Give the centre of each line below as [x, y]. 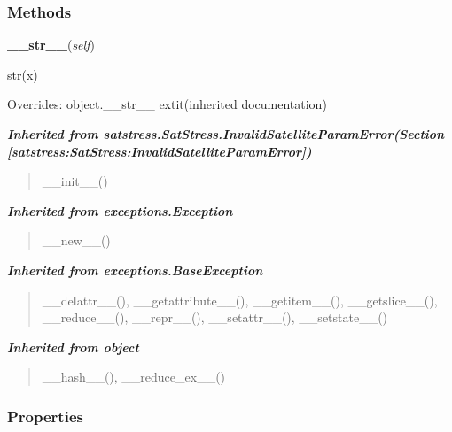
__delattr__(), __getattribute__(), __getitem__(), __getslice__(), [240, 300]
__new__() [76, 240]
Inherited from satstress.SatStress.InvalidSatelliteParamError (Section [226, 134]
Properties [45, 416]
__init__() [75, 181]
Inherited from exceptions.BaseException [135, 270]
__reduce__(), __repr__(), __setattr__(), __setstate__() [215, 317]
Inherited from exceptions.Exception [120, 210]
